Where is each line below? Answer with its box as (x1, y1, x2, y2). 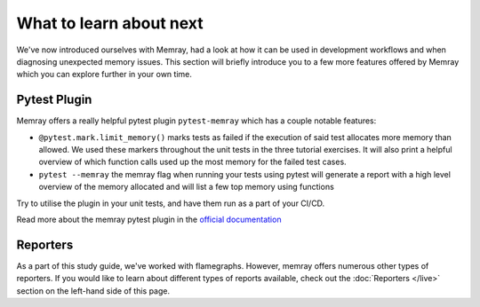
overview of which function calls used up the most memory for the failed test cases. (38, 156, 347, 168)
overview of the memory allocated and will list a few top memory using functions (38, 182, 335, 193)
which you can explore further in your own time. (16, 69, 193, 80)
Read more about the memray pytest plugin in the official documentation (16, 214, 282, 224)
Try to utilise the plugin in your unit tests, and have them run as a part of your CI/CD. (16, 198, 325, 209)
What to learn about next (16, 13, 204, 33)
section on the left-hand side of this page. (16, 285, 171, 296)
